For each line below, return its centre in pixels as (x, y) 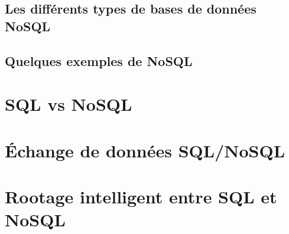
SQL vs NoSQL (69, 104)
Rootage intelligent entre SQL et (141, 196)
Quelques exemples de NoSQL (99, 60)
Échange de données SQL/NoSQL (145, 150)
